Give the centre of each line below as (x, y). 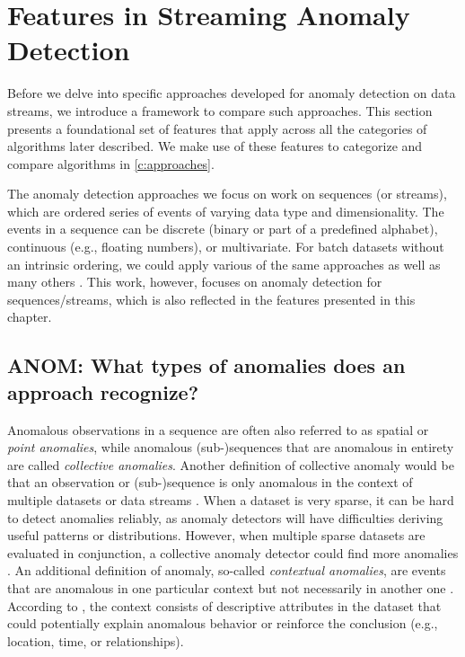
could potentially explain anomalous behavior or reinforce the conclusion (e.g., (223, 623)
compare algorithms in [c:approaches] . (111, 163)
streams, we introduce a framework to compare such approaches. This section (220, 110)
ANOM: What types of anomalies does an (206, 365)
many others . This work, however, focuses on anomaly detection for (195, 282)
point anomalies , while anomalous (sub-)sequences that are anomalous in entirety (231, 447)
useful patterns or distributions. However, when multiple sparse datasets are (216, 535)
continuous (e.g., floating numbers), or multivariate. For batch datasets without (226, 247)
